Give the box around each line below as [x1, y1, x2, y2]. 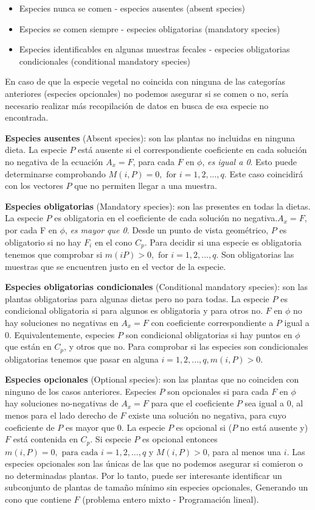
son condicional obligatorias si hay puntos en [125, 328, 292, 341]
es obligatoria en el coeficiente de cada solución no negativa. [54, 211, 278, 224]
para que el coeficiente [151, 397, 234, 409]
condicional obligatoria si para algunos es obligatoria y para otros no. [5, 304, 263, 317]
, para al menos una [207, 445, 282, 458]
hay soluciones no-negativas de [5, 397, 119, 409]
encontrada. [5, 111, 49, 124]
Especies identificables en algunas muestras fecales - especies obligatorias [19, 43, 290, 55]
